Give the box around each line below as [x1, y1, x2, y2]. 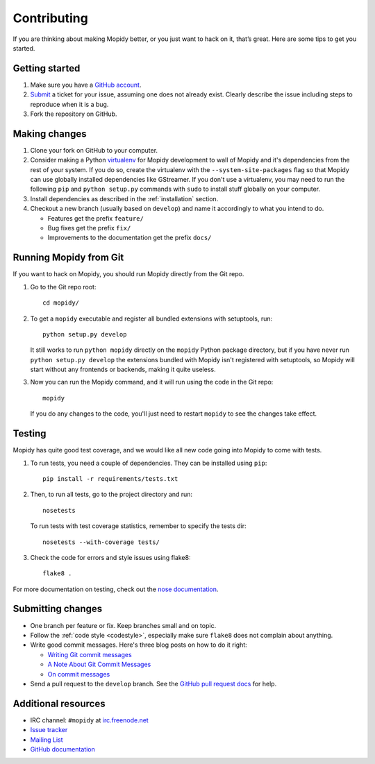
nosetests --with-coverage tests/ [42, 538, 160, 546]
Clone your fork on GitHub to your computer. [30, 146, 158, 154]
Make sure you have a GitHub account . [30, 80, 142, 89]
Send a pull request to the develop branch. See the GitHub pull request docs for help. [30, 679, 277, 688]
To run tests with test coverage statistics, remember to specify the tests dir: [30, 522, 247, 530]
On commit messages [47, 670, 110, 678]
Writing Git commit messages [47, 650, 132, 659]
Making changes [12, 128, 87, 139]
